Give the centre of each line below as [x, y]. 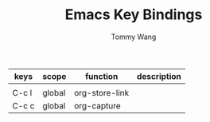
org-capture [97, 105]
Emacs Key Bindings [134, 15]
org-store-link [102, 92]
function [101, 76]
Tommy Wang [134, 37]
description [159, 76]
